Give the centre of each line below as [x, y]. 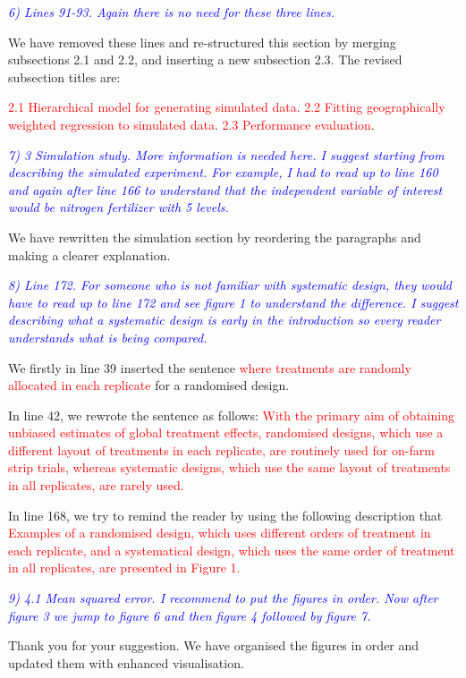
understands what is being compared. [108, 337]
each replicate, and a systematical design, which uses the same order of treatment [232, 550]
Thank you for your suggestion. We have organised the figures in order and [214, 645]
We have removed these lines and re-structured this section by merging [202, 42]
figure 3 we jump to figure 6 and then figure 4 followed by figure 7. [190, 615]
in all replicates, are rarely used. [96, 485]
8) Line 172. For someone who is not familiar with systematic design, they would [230, 285]
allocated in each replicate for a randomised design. [149, 385]
